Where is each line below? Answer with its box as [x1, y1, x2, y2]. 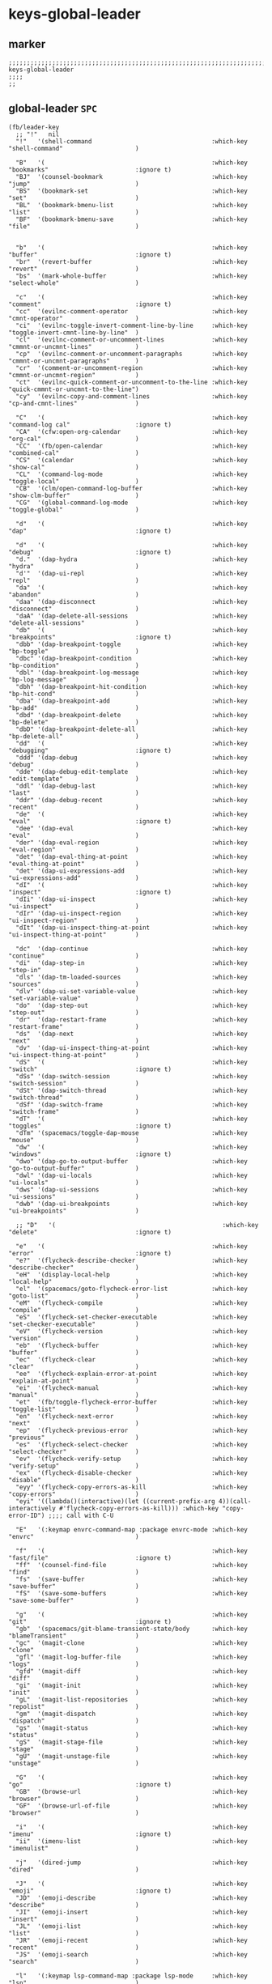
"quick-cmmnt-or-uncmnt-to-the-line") [8, 385, 139, 393]
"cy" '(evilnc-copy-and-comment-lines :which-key [15, 392, 249, 401]
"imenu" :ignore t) [8, 1830, 172, 1838]
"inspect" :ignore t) [8, 888, 172, 896]
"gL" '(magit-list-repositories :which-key [15, 1695, 249, 1704]
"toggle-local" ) [8, 477, 139, 486]
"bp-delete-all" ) [8, 732, 139, 741]
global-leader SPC [8, 102, 98, 116]
